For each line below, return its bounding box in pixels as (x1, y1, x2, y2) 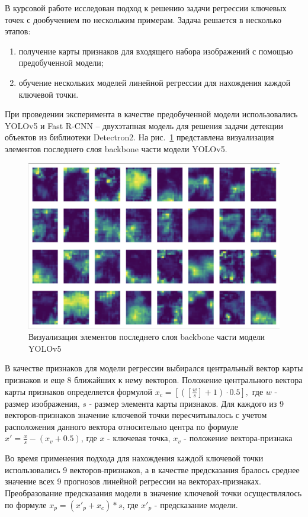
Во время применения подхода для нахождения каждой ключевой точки (5, 452, 264, 464)
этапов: (5, 25, 31, 37)
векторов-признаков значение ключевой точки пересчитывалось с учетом (5, 409, 267, 421)
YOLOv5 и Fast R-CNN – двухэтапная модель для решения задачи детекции (5, 119, 283, 131)
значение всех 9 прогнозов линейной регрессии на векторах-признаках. (5, 475, 261, 487)
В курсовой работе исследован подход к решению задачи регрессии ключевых (5, 2, 287, 14)
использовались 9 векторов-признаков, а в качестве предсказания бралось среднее (5, 463, 300, 476)
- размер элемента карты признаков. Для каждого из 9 (89, 397, 284, 409)
